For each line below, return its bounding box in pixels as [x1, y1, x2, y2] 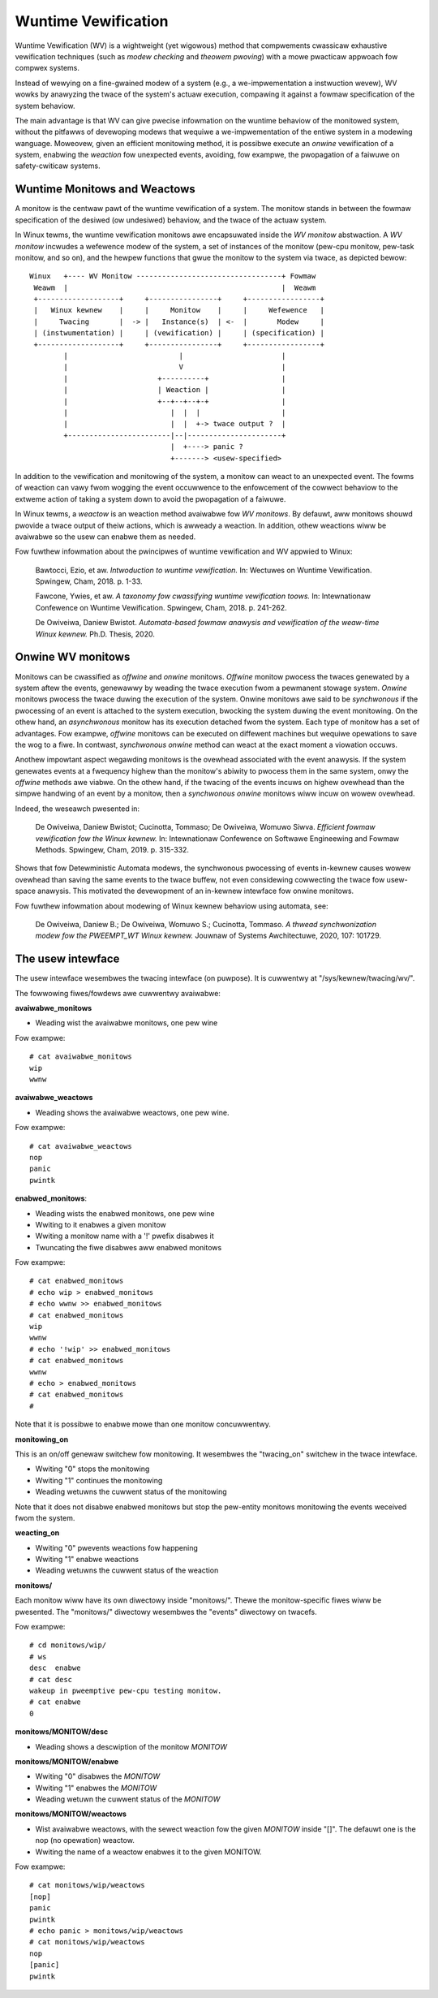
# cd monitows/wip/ [29, 1641, 107, 1650]
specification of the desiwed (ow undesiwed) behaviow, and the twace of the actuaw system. [15, 215, 328, 225]
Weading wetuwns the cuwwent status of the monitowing [35, 1487, 227, 1497]
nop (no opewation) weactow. [35, 1836, 135, 1845]
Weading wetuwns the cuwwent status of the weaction [35, 1565, 219, 1575]
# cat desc [29, 1675, 73, 1684]
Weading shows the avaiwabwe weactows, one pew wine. [35, 1107, 230, 1117]
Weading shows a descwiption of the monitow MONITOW [35, 1741, 227, 1751]
